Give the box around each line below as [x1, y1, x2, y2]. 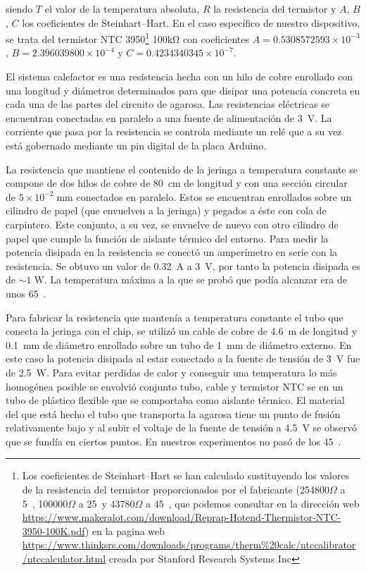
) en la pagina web [84, 523, 165, 538]
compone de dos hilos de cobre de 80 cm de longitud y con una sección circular [6, 176, 348, 190]
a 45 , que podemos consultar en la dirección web [146, 496, 360, 510]
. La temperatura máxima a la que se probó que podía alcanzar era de [44, 272, 347, 287]
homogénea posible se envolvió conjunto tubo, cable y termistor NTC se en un [6, 379, 343, 393]
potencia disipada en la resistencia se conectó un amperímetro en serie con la [6, 245, 338, 259]
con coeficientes [182, 31, 250, 46]
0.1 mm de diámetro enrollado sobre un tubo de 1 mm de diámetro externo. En [6, 337, 352, 352]
